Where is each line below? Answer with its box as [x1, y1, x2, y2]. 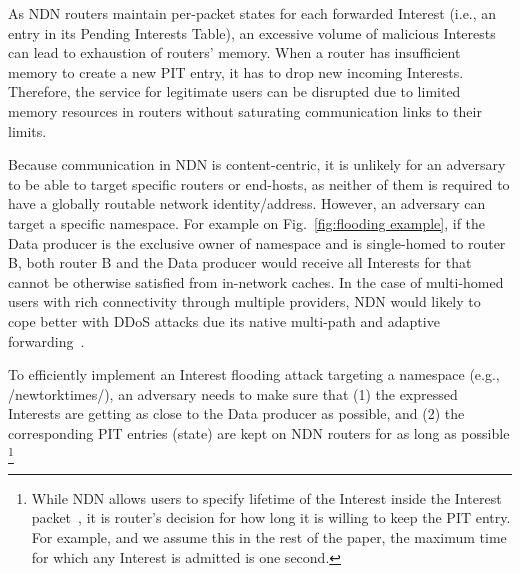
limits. [8, 120, 47, 141]
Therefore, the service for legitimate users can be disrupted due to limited [8, 81, 461, 102]
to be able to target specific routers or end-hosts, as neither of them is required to [8, 173, 510, 194]
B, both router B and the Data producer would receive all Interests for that [8, 252, 472, 273]
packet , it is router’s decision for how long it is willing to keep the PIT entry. [31, 507, 511, 528]
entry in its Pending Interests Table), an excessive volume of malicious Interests [8, 22, 496, 43]
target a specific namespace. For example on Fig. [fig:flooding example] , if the [8, 212, 486, 233]
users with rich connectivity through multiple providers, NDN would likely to [8, 291, 481, 312]
